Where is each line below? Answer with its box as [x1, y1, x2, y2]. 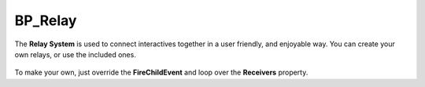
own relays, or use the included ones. [14, 49, 137, 59]
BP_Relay [14, 12, 77, 29]
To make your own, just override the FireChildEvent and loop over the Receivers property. [14, 67, 309, 78]
